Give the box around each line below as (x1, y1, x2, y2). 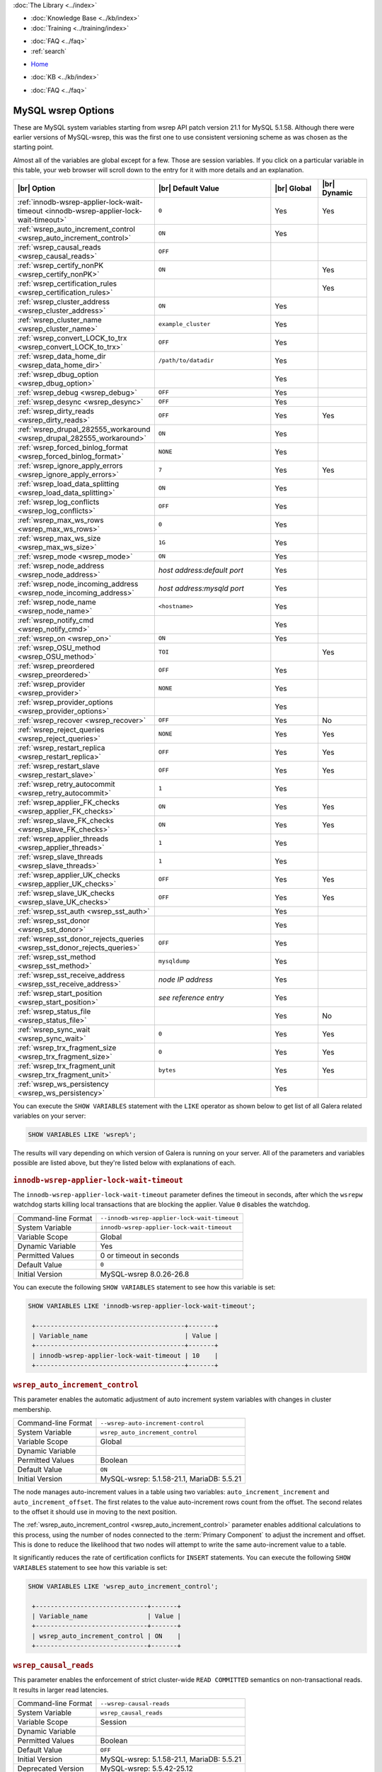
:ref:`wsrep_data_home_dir (17, 351, 106, 361)
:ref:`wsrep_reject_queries (17, 724, 105, 734)
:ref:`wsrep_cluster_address (17, 296, 110, 306)
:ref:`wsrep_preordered (17, 661, 95, 671)
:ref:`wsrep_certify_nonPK (17, 260, 104, 270)
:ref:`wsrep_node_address (17, 561, 105, 571)
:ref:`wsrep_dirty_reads (17, 406, 95, 416)
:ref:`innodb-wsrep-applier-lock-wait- (17, 197, 143, 207)
